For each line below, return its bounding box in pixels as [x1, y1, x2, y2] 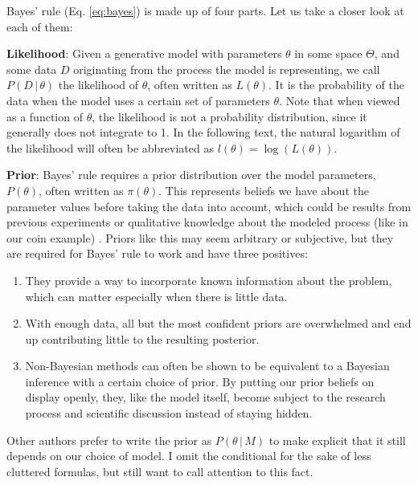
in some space [294, 45, 363, 62]
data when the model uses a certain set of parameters [6, 92, 270, 108]
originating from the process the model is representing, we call [73, 60, 380, 77]
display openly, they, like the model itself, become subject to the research [25, 389, 386, 406]
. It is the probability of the [268, 76, 404, 93]
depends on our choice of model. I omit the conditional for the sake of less [6, 447, 371, 464]
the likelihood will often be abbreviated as [6, 139, 214, 156]
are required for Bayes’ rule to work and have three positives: [6, 245, 308, 262]
